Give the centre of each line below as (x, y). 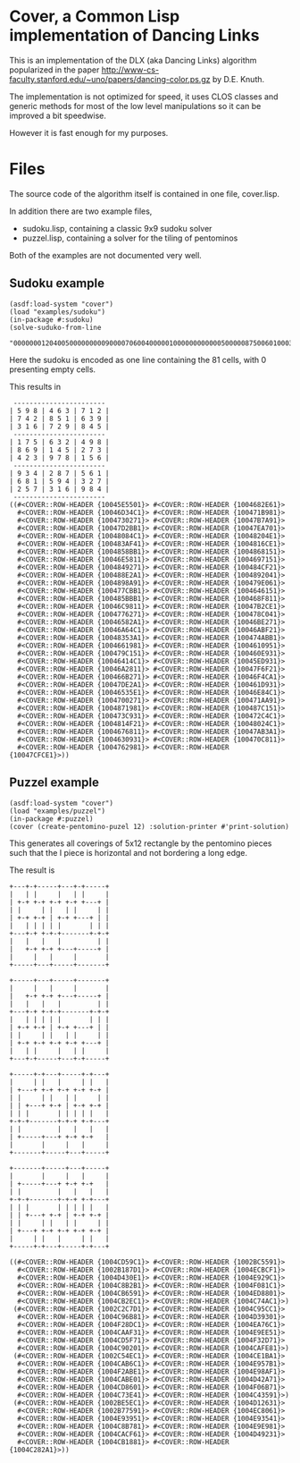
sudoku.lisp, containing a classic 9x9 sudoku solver (117, 228)
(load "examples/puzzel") (57, 811)
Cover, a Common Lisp (95, 17)
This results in (35, 386)
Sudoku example (57, 283)
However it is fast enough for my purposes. (89, 132)
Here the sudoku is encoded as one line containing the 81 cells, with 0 (138, 359)
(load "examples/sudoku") (57, 312)
